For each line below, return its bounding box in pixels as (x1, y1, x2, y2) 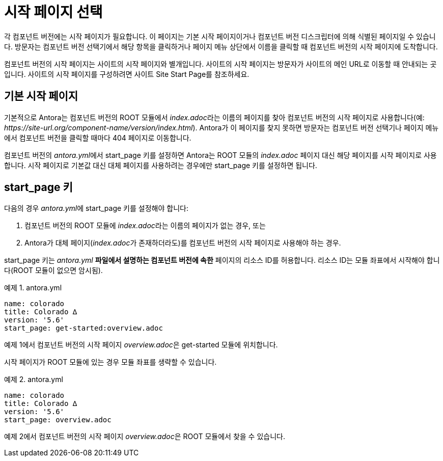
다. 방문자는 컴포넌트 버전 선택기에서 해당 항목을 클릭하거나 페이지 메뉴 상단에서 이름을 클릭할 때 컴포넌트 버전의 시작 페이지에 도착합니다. (4, 42, 438, 51)
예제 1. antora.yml (4, 283, 62, 292)
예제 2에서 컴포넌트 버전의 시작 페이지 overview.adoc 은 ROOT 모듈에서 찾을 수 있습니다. (4, 432, 285, 441)
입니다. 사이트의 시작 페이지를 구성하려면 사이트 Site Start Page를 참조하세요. (4, 69, 250, 78)
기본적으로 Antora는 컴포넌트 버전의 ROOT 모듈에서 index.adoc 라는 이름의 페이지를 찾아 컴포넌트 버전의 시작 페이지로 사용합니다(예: (4, 113, 425, 122)
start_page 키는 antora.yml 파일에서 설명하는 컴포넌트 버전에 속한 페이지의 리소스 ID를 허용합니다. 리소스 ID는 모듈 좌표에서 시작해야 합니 (4, 256, 440, 265)
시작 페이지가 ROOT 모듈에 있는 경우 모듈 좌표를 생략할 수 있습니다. (4, 358, 217, 367)
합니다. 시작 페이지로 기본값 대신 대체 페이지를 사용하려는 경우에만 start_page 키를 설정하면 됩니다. (4, 160, 317, 170)
